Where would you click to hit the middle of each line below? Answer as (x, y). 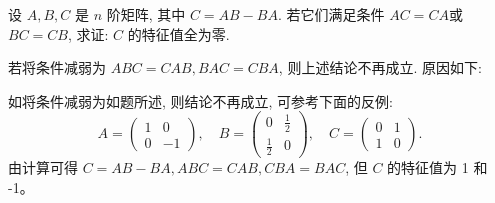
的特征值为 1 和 (437, 167)
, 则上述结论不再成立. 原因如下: (380, 67)
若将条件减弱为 (57, 67)
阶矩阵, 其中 (146, 14)
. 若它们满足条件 (331, 14)
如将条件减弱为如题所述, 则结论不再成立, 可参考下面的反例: (200, 100)
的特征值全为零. (178, 33)
